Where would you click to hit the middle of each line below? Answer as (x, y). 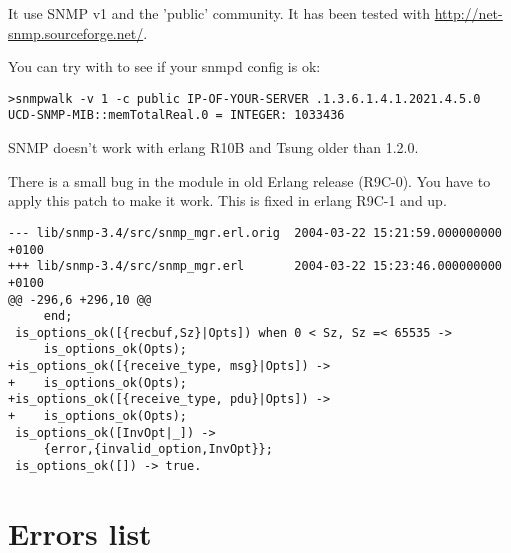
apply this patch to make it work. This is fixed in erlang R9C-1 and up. (227, 200)
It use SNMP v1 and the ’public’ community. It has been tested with (219, 13)
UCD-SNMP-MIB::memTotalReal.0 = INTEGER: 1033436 (176, 115)
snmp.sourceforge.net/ (76, 32)
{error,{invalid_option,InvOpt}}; (158, 449)
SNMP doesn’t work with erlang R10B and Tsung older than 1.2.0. (213, 147)
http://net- (468, 13)
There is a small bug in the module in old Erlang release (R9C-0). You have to (249, 180)
